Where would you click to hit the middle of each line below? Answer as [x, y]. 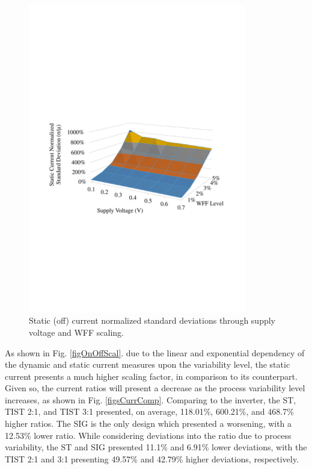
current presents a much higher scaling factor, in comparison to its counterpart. [151, 376]
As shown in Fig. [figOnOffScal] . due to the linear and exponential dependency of [155, 352]
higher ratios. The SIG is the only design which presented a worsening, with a [148, 423]
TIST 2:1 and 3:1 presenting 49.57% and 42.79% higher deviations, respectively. [152, 458]
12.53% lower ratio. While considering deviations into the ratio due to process [148, 435]
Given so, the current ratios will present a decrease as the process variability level [155, 388]
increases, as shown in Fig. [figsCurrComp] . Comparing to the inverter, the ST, [151, 399]
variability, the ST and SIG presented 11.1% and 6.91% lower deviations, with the [156, 447]
